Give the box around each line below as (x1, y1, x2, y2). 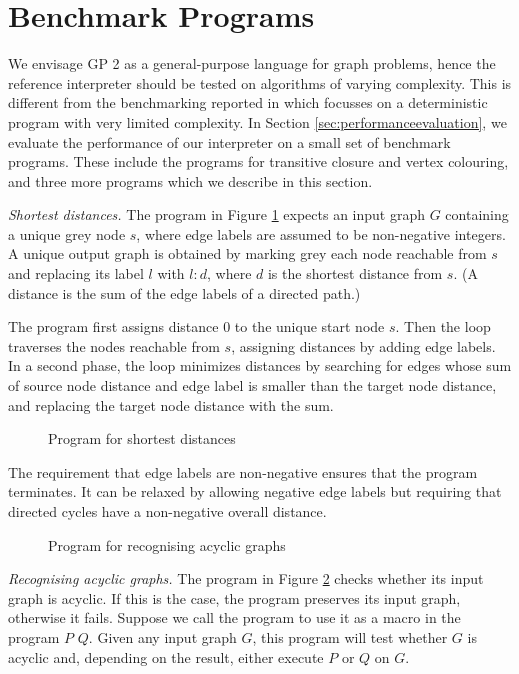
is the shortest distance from (267, 263, 443, 284)
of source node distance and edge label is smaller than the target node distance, (8, 375, 497, 396)
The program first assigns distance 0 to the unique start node (8, 316, 385, 337)
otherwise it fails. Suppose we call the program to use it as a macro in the (8, 607, 461, 628)
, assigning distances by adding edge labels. (231, 335, 496, 356)
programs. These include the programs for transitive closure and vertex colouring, (8, 151, 509, 172)
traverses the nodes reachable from (8, 335, 220, 356)
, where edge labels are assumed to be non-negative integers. (136, 223, 506, 244)
